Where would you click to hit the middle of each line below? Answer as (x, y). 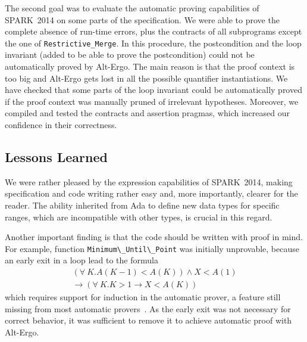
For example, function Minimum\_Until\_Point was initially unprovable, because (152, 248)
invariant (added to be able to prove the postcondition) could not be (130, 55)
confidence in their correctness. (61, 125)
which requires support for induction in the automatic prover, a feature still (143, 297)
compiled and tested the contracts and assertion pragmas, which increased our (147, 113)
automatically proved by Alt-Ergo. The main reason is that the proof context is (150, 66)
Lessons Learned (56, 156)
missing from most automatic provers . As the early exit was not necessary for (148, 308)
